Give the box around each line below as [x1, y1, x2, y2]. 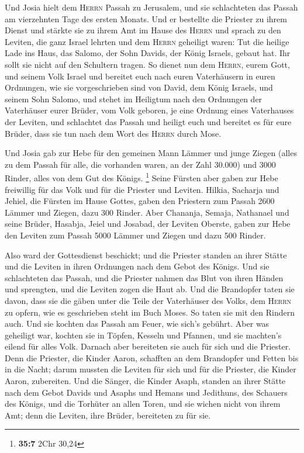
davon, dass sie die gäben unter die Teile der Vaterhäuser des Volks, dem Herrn [5, 294, 292, 306]
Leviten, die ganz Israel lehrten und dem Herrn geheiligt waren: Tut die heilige [5, 35, 289, 47]
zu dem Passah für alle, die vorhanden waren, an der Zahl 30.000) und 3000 [5, 158, 276, 170]
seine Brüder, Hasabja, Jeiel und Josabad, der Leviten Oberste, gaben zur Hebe [5, 217, 291, 230]
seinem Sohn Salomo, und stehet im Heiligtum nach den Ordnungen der [5, 92, 262, 105]
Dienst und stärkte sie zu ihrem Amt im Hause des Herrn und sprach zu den [5, 24, 281, 36]
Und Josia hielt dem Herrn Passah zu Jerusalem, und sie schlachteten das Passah [5, 1, 298, 13]
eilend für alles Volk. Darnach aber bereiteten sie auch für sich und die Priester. [5, 340, 291, 352]
